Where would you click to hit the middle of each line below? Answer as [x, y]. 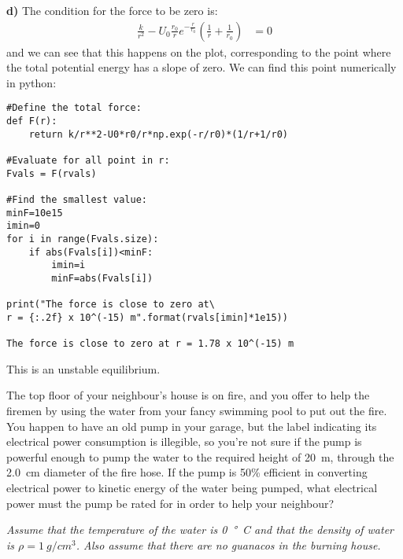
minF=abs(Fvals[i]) [102, 278]
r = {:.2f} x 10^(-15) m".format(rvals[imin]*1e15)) [147, 317]
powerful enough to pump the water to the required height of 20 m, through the [200, 456]
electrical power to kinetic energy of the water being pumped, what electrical [192, 488]
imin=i [68, 265]
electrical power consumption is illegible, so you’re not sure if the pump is [184, 441]
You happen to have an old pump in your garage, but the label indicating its [192, 426]
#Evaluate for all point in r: [88, 161]
